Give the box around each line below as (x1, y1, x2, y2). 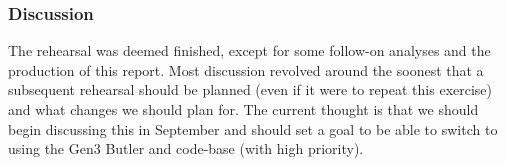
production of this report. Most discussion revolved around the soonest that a (8, 59, 484, 80)
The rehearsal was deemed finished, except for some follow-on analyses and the (8, 40, 491, 61)
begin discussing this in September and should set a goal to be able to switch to (8, 118, 498, 139)
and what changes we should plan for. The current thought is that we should (8, 99, 479, 119)
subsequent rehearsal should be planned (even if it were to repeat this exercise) (8, 79, 493, 100)
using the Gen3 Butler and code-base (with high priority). (8, 138, 364, 159)
